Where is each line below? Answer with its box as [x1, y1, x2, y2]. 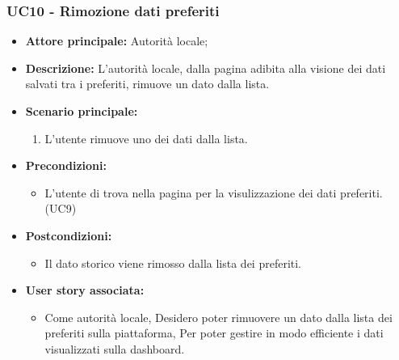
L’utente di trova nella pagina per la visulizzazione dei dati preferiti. [44, 184, 383, 201]
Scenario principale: [25, 103, 138, 119]
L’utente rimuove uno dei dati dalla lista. [44, 129, 248, 146]
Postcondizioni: [25, 227, 112, 244]
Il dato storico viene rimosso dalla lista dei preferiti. [44, 254, 302, 271]
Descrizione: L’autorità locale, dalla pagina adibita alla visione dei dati [25, 59, 386, 76]
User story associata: [25, 282, 145, 299]
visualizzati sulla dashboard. [44, 340, 185, 357]
